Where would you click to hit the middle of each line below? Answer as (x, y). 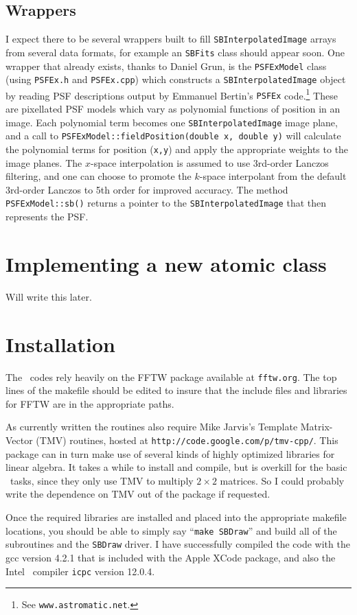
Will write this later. (49, 296)
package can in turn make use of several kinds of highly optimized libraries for (170, 453)
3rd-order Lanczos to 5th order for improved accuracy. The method (147, 189)
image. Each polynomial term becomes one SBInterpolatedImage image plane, (172, 122)
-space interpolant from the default (273, 176)
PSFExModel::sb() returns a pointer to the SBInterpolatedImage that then (166, 203)
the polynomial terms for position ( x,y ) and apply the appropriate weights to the (177, 149)
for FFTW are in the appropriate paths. (90, 403)
